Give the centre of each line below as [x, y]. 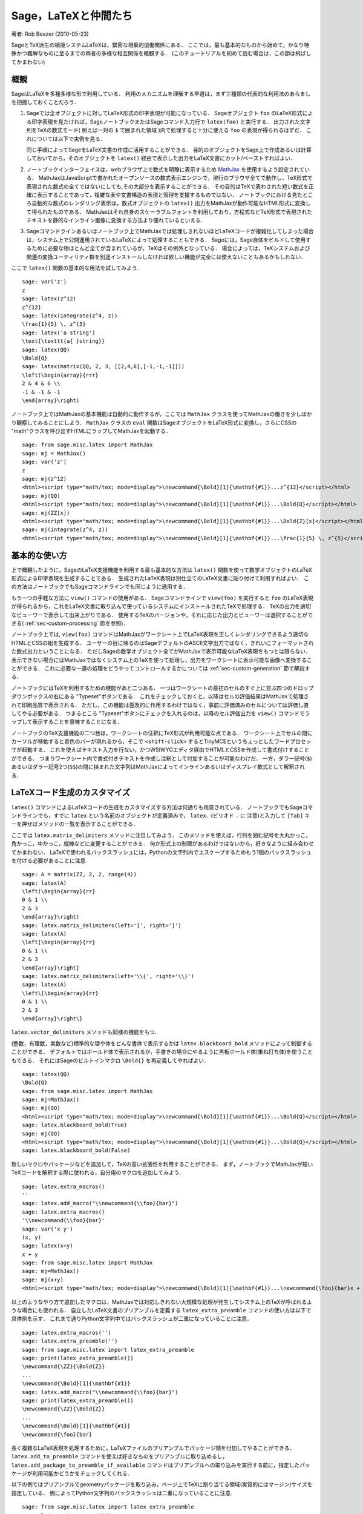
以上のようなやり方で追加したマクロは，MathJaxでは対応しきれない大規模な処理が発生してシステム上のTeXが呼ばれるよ [162, 1301]
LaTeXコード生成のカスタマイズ [70, 792]
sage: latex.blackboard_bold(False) [76, 1150]
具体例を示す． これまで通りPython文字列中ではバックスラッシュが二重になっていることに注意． [132, 1319]
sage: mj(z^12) [44, 479]
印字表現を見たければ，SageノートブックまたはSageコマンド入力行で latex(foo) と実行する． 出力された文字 [171, 122]
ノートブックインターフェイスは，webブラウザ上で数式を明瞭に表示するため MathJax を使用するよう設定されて [165, 169]
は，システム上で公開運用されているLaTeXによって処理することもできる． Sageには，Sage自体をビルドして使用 [166, 240]
